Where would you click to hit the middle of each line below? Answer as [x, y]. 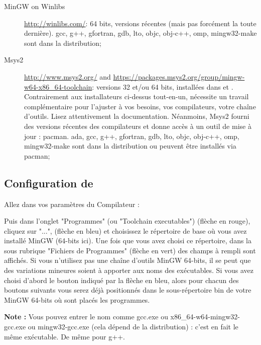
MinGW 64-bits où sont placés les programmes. [77, 299]
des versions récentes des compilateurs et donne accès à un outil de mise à [138, 126]
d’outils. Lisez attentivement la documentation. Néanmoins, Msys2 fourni [137, 116]
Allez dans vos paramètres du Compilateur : [72, 204]
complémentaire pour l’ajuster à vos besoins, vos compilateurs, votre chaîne [140, 106]
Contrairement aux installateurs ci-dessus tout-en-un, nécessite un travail [137, 96]
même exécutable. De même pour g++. [64, 336]
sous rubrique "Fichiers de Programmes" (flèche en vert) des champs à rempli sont [130, 250]
